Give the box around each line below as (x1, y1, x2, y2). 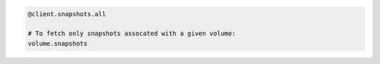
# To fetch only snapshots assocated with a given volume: (27, 30, 236, 38)
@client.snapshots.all (27, 10, 106, 18)
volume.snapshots (27, 39, 88, 47)
